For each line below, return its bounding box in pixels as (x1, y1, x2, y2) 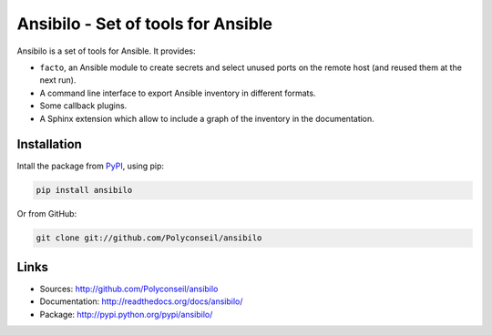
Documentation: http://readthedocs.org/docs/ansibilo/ (39, 296, 243, 307)
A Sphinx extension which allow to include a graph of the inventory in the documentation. (39, 113, 375, 124)
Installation (16, 137, 82, 152)
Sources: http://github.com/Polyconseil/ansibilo (39, 283, 219, 294)
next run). (39, 75, 77, 86)
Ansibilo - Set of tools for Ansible (16, 14, 273, 34)
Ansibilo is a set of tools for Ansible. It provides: (16, 46, 196, 56)
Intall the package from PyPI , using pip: (16, 160, 164, 172)
